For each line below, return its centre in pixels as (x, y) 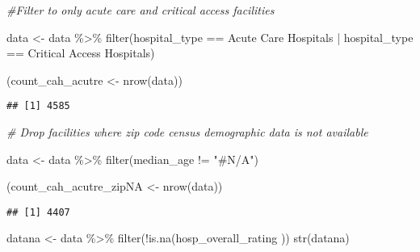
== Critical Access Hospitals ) (81, 53)
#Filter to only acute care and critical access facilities (141, 10)
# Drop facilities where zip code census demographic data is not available (187, 132)
